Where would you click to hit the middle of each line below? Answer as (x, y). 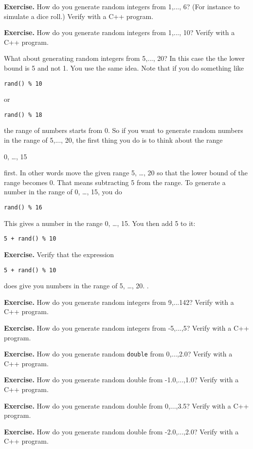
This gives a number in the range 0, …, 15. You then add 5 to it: (100, 223)
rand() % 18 (23, 115)
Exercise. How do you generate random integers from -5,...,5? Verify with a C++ (126, 327)
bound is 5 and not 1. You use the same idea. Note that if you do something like (124, 67)
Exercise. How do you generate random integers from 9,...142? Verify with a (119, 302)
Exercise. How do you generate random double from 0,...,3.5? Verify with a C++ (126, 405)
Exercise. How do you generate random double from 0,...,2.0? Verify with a (118, 354)
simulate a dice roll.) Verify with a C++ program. (79, 16)
